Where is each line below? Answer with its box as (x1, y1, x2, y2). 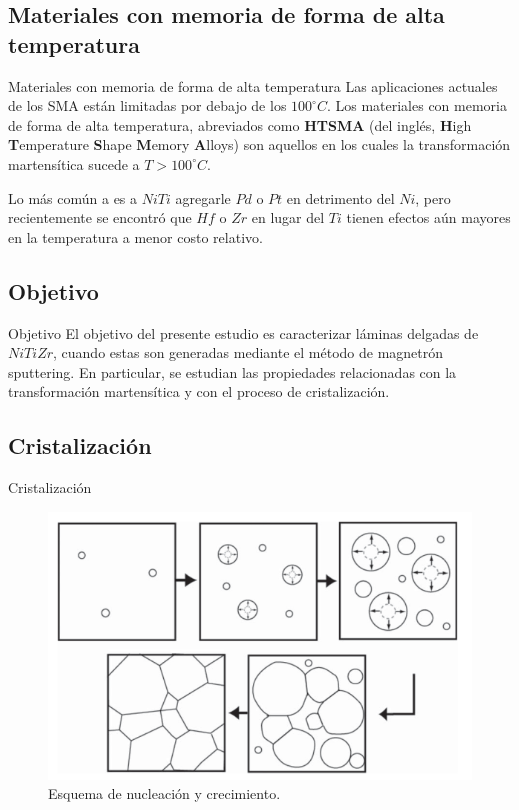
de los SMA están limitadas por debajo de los (8, 95, 287, 116)
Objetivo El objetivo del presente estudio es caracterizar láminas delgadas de (8, 322, 479, 343)
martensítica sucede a (8, 153, 140, 174)
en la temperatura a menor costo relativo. (8, 226, 263, 247)
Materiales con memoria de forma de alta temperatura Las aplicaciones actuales (8, 75, 498, 96)
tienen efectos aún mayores (346, 207, 511, 228)
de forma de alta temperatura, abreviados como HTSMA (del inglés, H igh (8, 114, 472, 135)
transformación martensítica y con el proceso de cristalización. (8, 381, 390, 402)
